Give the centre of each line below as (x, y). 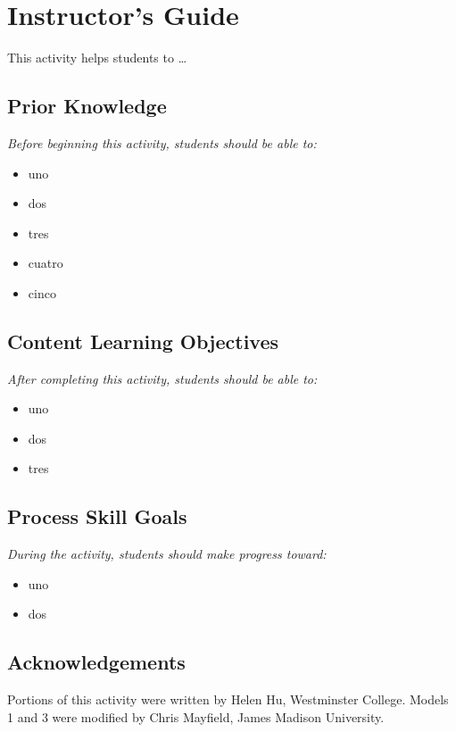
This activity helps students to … (97, 58)
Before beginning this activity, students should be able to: (162, 142)
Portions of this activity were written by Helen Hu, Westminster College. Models (228, 699)
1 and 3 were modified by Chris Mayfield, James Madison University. (196, 716)
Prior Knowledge (87, 106)
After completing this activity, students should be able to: (162, 378)
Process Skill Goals (97, 516)
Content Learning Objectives (143, 341)
